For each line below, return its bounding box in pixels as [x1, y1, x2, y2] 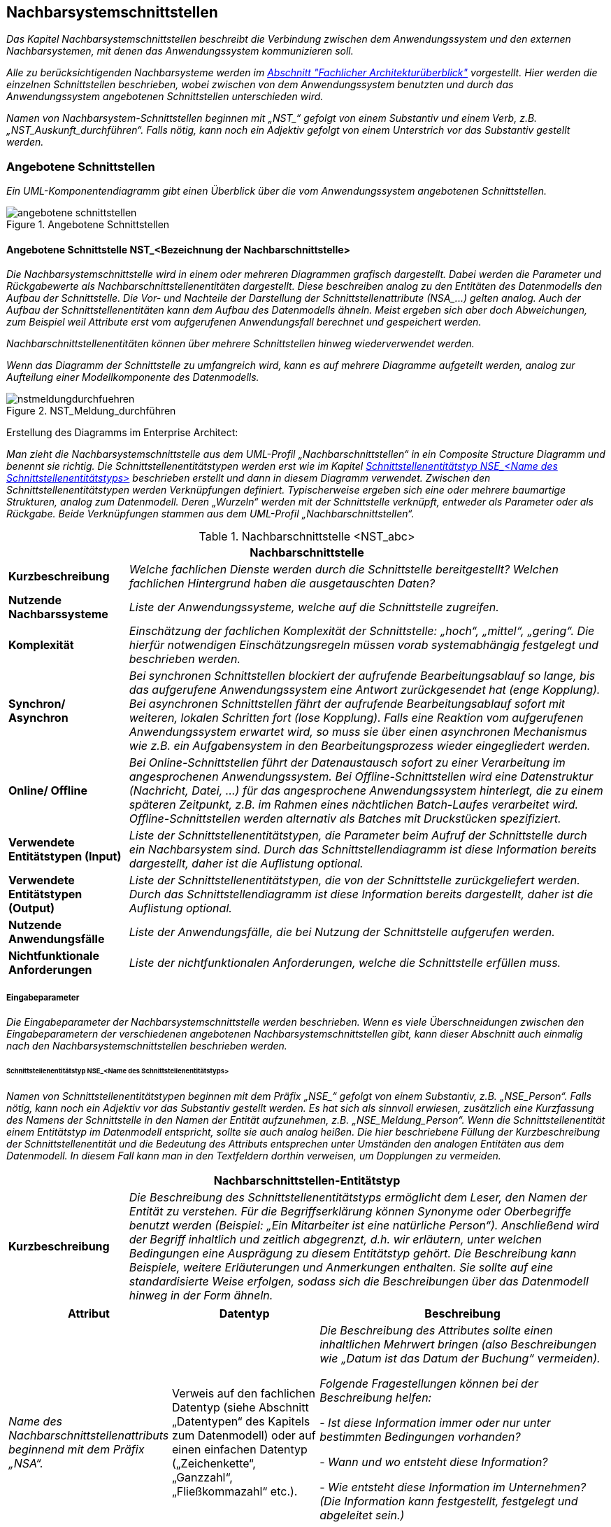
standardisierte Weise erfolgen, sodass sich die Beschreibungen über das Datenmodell [129, 1274, 589, 1288]
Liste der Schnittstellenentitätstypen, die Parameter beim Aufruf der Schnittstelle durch [129, 828, 587, 843]
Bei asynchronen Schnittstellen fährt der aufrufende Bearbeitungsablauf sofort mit [129, 697, 566, 711]
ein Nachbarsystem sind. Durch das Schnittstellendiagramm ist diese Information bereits [129, 842, 597, 857]
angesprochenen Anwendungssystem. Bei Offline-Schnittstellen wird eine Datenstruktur [129, 769, 594, 784]
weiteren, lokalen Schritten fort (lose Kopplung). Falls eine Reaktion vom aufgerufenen [129, 711, 584, 725]
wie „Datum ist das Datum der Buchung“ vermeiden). [319, 1351, 601, 1365]
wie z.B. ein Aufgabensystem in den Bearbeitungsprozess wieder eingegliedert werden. [129, 739, 591, 753]
